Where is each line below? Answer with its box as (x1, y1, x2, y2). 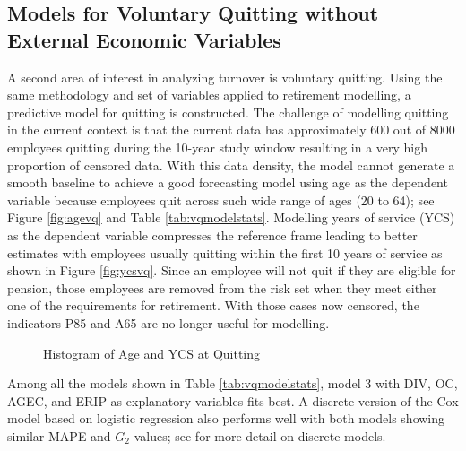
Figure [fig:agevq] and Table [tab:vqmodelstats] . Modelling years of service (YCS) (7, 208, 455, 227)
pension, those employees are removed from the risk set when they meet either (7, 278, 437, 297)
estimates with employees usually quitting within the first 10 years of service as (7, 243, 443, 262)
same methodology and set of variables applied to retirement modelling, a (7, 85, 411, 104)
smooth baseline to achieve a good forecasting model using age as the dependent (7, 173, 448, 192)
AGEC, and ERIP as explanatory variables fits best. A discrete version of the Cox (7, 391, 459, 410)
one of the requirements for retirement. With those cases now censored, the (7, 296, 419, 315)
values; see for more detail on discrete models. (134, 426, 386, 445)
